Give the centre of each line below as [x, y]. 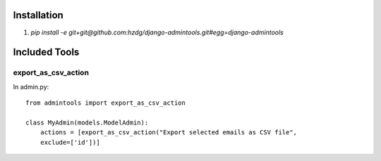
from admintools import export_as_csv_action [106, 103]
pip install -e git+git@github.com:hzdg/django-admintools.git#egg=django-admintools [157, 32]
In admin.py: [31, 86]
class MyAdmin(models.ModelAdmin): [87, 122]
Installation [38, 15]
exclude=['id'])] [70, 142]
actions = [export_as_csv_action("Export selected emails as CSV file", [169, 133]
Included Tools [46, 52]
